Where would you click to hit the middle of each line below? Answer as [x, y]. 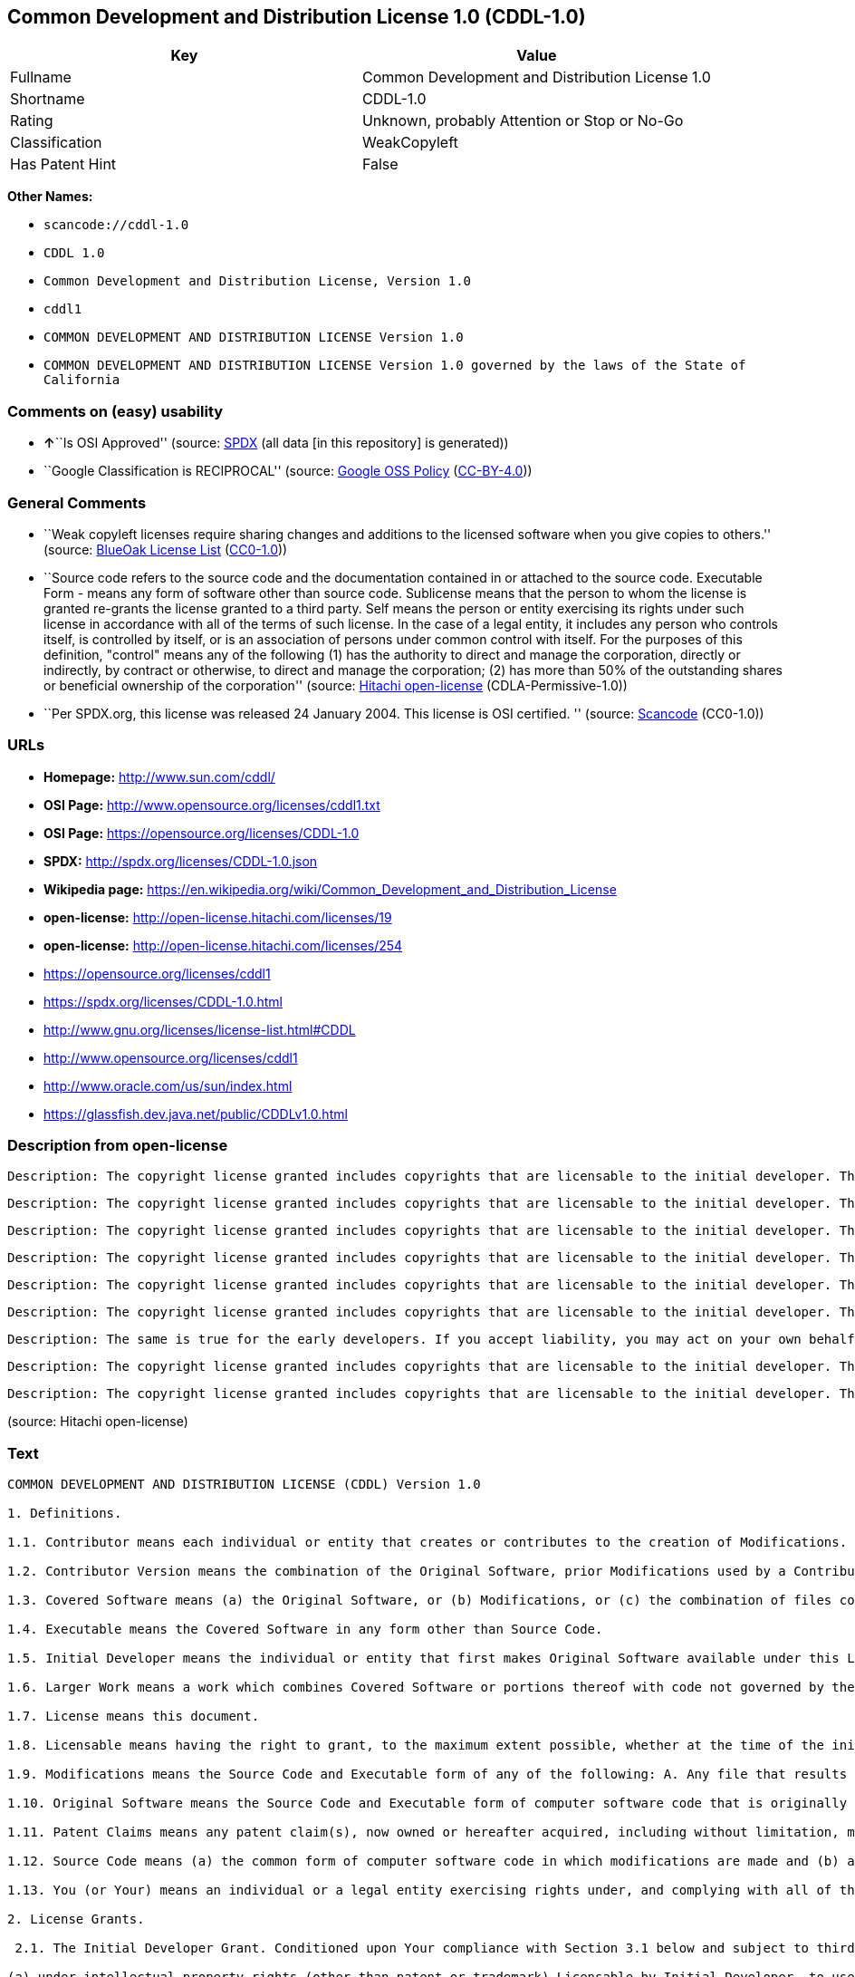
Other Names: [50, 197]
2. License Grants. [76, 1919]
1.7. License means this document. [134, 1717]
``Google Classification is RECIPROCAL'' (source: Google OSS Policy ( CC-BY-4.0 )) [288, 471]
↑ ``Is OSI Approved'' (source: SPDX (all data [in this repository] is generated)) [276, 443]
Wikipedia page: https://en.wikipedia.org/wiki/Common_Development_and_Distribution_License [330, 889]
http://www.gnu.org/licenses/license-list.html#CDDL [200, 1029]
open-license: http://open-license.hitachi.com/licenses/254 [223, 945]
